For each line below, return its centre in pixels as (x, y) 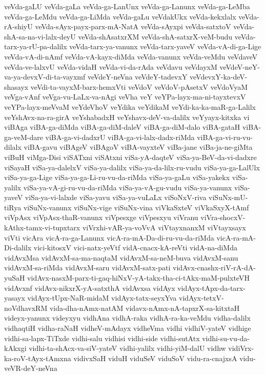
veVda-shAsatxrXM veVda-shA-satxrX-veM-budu (155, 36)
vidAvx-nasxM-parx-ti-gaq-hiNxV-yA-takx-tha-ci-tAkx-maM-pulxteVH (138, 278)
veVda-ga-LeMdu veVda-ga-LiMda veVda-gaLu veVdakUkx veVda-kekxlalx (120, 16)
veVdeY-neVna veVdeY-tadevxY (137, 77)
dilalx (13, 147)
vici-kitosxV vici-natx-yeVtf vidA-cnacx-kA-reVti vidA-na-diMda (135, 248)
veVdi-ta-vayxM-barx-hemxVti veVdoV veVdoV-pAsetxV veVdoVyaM (139, 86)
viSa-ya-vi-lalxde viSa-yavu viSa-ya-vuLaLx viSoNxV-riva (116, 197)
